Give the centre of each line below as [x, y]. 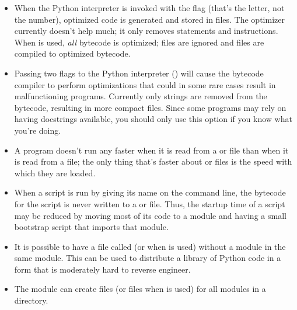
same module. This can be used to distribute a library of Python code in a [148, 258]
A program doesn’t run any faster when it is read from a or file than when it [151, 150]
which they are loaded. [55, 173]
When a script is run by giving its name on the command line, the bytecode [150, 192]
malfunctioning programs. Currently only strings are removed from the [141, 96]
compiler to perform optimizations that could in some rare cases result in [145, 84]
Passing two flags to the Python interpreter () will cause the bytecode [139, 73]
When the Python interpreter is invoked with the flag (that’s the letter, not [149, 8]
